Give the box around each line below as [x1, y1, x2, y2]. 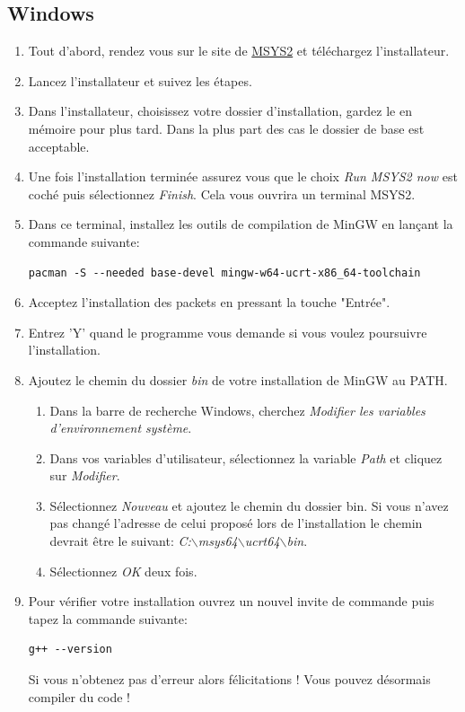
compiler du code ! [28, 687, 131, 706]
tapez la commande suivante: [28, 609, 188, 628]
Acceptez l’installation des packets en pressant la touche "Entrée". [28, 293, 390, 312]
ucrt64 [244, 532, 280, 550]
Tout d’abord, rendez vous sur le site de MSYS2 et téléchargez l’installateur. [28, 41, 450, 60]
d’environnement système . [49, 418, 192, 437]
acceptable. [28, 136, 90, 155]
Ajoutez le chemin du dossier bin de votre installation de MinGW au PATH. [28, 370, 448, 389]
